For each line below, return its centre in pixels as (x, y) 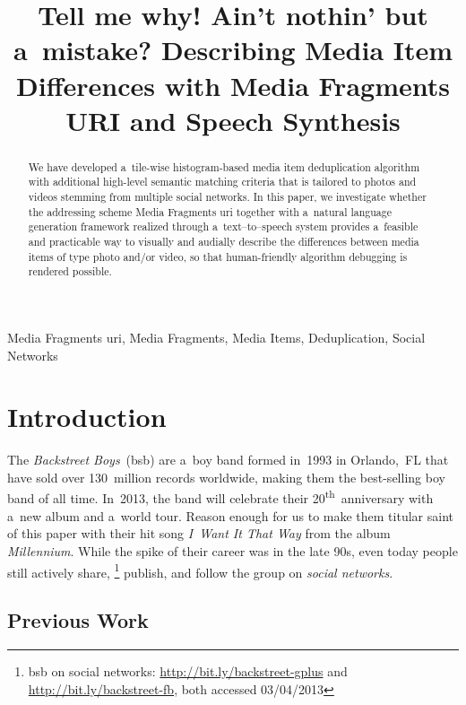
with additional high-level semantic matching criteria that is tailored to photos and (222, 182)
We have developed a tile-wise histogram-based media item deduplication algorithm (224, 166)
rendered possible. (70, 271)
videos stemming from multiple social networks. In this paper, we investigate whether (227, 197)
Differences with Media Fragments (233, 85)
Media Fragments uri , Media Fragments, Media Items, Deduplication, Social (216, 337)
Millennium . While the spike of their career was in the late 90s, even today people (233, 550)
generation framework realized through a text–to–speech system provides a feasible (223, 226)
